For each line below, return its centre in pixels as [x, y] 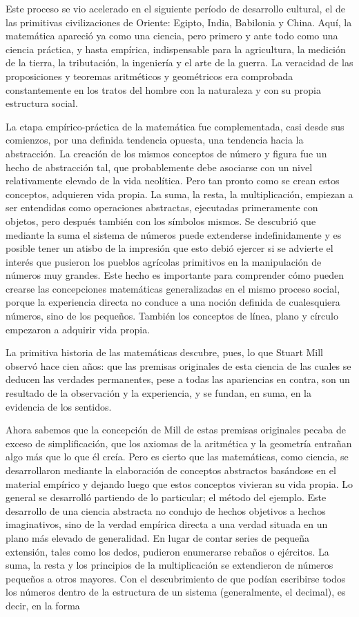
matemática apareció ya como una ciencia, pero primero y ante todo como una [172, 36]
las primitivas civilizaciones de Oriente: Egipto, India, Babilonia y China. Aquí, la [179, 22]
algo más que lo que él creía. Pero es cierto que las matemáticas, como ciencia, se [177, 457]
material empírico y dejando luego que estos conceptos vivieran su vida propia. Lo [179, 483]
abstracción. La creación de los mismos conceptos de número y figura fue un [166, 153]
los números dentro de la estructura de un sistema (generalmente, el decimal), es [176, 592]
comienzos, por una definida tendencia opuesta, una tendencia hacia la [155, 140]
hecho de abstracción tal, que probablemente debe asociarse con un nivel [159, 167]
